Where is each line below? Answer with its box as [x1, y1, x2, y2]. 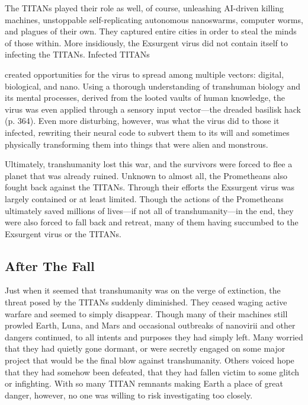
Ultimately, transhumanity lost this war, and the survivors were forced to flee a [5, 158, 293, 170]
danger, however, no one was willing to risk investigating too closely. [5, 388, 253, 401]
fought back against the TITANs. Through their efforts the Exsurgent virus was [5, 181, 294, 193]
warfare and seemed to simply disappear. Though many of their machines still [5, 307, 288, 320]
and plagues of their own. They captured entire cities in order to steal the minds [5, 25, 297, 37]
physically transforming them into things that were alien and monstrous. [5, 138, 268, 150]
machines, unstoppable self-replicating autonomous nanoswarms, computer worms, [5, 13, 303, 25]
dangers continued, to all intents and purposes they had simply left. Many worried [5, 330, 303, 343]
